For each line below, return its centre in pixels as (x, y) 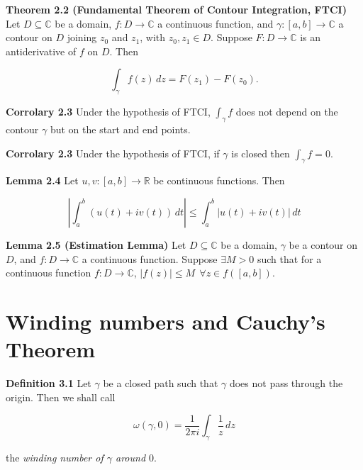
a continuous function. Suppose (150, 258)
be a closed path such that (161, 383)
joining (82, 37)
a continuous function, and (216, 23)
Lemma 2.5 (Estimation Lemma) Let (96, 244)
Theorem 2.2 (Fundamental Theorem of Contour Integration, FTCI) (176, 9)
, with (153, 37)
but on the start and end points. (120, 129)
